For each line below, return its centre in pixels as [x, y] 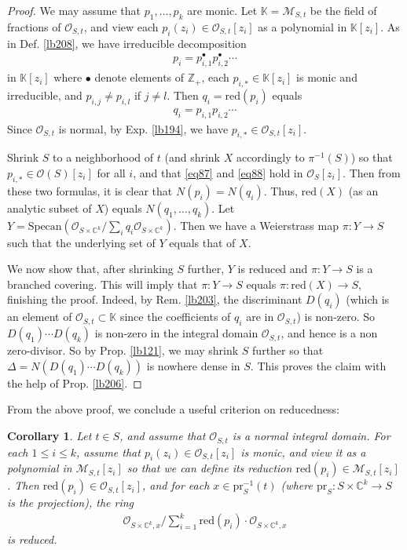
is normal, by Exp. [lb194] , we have [143, 128]
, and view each [121, 26]
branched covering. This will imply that [103, 284]
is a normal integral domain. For [311, 436]
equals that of [202, 242]
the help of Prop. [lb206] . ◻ [75, 382]
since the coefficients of [175, 317]
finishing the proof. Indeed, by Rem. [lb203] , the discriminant [155, 299]
